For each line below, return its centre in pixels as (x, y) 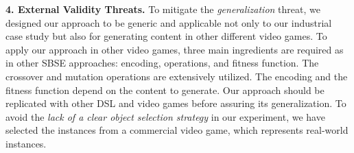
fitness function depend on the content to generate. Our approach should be (165, 90)
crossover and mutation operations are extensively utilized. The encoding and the (177, 76)
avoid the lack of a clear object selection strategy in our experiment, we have (165, 116)
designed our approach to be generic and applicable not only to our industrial (169, 22)
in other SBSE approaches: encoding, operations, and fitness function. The (162, 63)
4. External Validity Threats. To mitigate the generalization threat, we (163, 9)
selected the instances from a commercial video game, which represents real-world (177, 130)
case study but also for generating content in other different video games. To (166, 36)
